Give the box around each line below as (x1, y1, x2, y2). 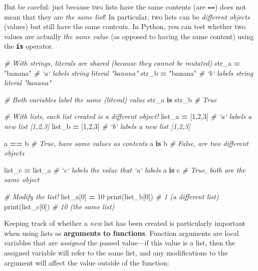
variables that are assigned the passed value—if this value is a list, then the (4, 237, 235, 248)
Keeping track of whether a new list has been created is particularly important (4, 218, 245, 228)
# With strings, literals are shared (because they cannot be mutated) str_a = (4, 58, 240, 68)
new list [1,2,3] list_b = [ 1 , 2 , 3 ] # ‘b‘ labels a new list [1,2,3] (4, 121, 190, 131)
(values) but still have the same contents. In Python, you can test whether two (4, 21, 246, 32)
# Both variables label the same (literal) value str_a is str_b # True (4, 94, 217, 104)
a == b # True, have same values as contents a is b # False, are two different (4, 138, 248, 148)
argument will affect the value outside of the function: (4, 257, 169, 267)
